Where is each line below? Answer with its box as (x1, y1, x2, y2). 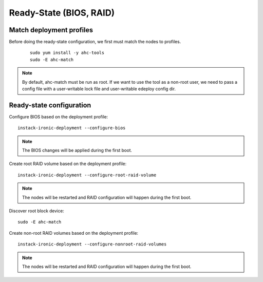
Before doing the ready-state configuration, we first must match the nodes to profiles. (9, 39, 181, 45)
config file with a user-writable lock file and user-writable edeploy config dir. (22, 86, 176, 92)
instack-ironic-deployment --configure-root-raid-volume (18, 172, 157, 178)
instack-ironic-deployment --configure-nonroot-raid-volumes (18, 242, 167, 247)
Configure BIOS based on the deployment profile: (9, 113, 108, 119)
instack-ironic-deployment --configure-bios (18, 125, 126, 131)
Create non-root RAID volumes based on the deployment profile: (9, 230, 138, 236)
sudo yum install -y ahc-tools (30, 50, 105, 56)
